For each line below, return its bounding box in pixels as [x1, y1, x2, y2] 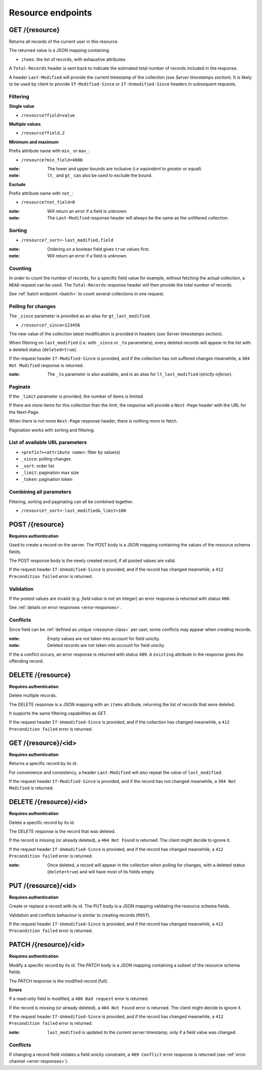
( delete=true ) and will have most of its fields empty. [47, 868, 155, 874]
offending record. [9, 658, 44, 664]
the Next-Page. [9, 409, 40, 415]
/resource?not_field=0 [21, 200, 75, 205]
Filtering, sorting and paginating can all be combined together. [9, 498, 133, 505]
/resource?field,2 [21, 130, 65, 136]
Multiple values [9, 121, 41, 127]
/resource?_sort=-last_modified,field [21, 238, 114, 243]
